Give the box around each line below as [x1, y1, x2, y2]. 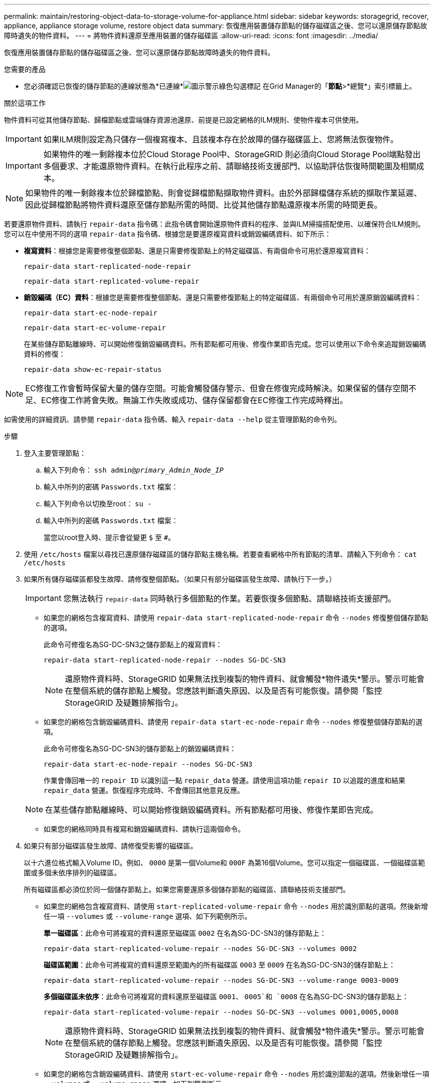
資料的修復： [24, 350, 65, 358]
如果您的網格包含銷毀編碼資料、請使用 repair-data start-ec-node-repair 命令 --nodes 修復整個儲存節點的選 [44, 718, 423, 726]
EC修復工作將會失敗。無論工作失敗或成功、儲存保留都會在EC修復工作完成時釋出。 [41, 395, 348, 405]
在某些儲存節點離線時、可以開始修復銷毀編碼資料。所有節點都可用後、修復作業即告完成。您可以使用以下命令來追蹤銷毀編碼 [24, 340, 426, 348]
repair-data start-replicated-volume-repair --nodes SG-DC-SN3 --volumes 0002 [44, 945, 357, 953]
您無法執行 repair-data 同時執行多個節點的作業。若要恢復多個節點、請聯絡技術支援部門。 [63, 594, 396, 603]
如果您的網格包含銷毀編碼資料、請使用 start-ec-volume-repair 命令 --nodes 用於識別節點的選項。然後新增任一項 [44, 1070, 430, 1078]
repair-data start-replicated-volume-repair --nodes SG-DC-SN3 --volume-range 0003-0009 [44, 976, 399, 984]
